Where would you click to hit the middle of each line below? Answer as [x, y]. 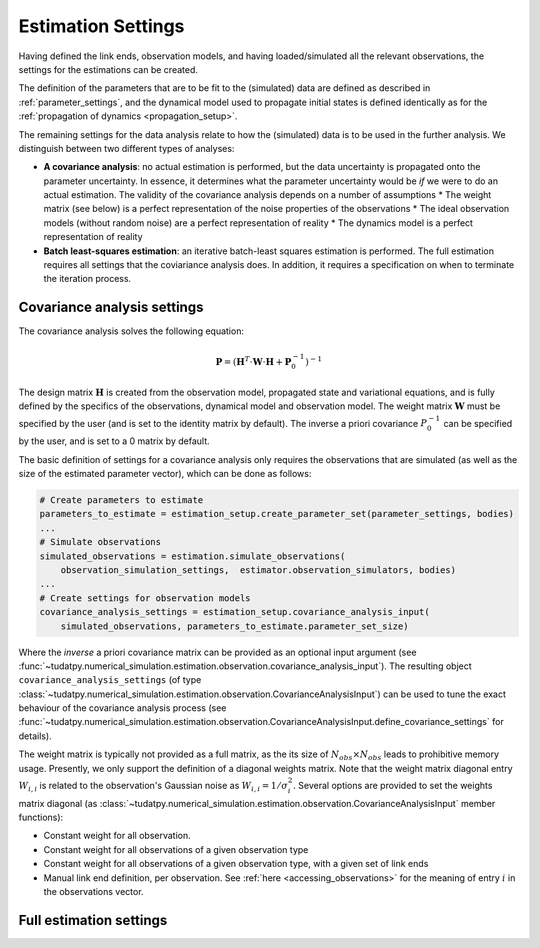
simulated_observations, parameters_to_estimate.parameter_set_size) [234, 626]
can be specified [478, 423]
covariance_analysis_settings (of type [110, 680]
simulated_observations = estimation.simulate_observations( [192, 556]
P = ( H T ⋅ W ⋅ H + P [253, 360]
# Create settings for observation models [145, 598]
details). [35, 736]
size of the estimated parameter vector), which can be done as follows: [165, 474]
